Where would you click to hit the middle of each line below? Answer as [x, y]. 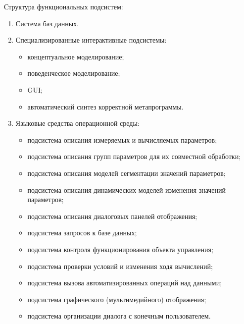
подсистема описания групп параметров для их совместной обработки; [134, 156]
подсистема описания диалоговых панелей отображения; [112, 216]
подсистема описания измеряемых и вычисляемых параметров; [122, 139]
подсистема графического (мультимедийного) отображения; [117, 299]
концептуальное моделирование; [76, 56]
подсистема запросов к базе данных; [82, 233]
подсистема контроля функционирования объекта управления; [120, 249]
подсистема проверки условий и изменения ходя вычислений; [120, 266]
